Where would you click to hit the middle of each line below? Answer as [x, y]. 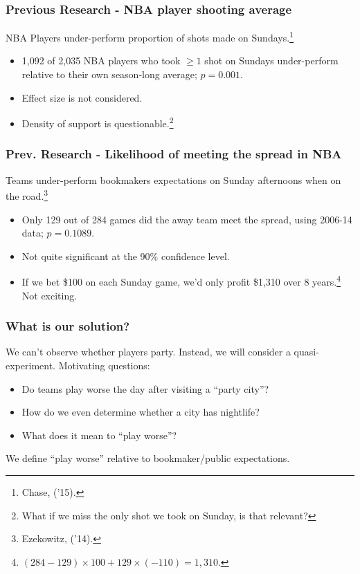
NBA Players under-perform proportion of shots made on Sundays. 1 [150, 36]
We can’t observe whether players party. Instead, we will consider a [148, 352]
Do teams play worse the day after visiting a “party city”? [145, 388]
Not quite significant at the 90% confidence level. [126, 256]
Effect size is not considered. [82, 97]
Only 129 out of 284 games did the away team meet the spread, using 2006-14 [187, 219]
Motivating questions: [104, 365]
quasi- [306, 352]
